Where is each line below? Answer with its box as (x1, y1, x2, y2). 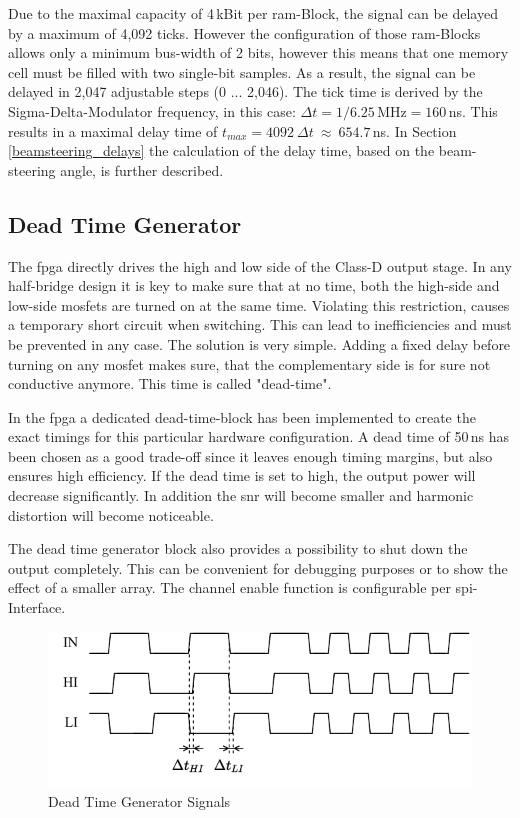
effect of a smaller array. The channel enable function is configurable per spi (8, 577, 473, 598)
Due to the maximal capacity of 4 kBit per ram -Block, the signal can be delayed (8, 3, 498, 23)
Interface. (8, 597, 66, 618)
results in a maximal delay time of (8, 120, 218, 141)
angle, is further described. (60, 159, 224, 180)
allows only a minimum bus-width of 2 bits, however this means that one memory (8, 42, 509, 63)
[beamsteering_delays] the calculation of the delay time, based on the (8, 140, 435, 161)
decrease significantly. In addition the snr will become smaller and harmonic (8, 485, 474, 506)
